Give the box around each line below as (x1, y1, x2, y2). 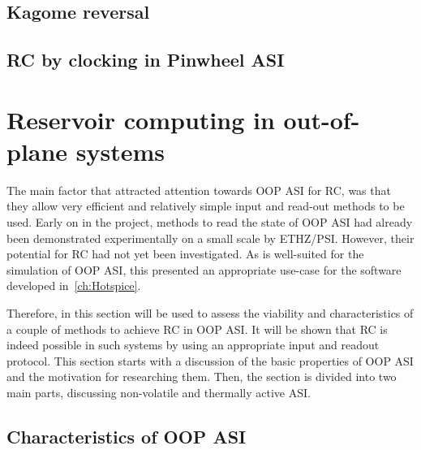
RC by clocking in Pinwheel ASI (6, 47, 285, 72)
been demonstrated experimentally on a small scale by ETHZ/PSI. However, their (6, 229, 415, 246)
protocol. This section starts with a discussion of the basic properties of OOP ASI (6, 352, 414, 369)
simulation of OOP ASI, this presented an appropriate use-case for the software (6, 261, 402, 278)
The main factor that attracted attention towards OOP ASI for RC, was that (6, 181, 391, 198)
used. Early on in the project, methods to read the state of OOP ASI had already (6, 214, 413, 231)
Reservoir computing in (6, 102, 275, 136)
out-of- (283, 102, 360, 136)
